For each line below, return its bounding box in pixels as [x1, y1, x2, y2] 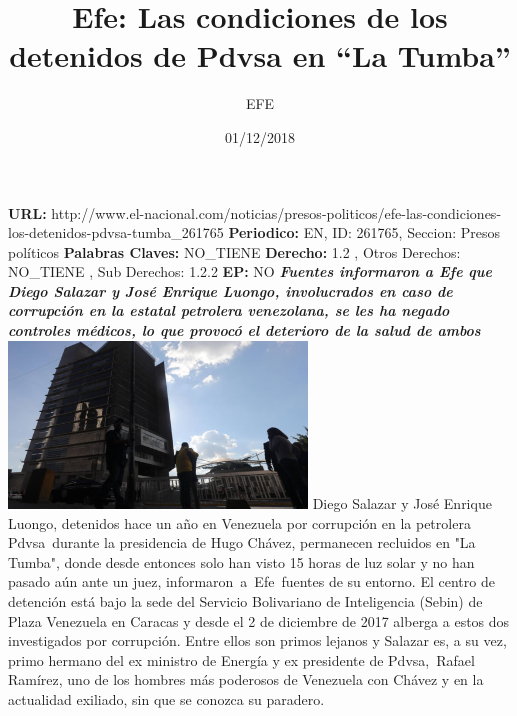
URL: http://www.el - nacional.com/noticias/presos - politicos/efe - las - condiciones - [8, 202, 502, 223]
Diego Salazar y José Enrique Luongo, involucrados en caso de [8, 280, 453, 301]
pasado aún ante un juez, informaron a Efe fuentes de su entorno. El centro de [8, 571, 495, 592]
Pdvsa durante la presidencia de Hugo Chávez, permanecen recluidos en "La [8, 532, 476, 553]
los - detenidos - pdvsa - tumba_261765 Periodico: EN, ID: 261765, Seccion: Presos [8, 222, 501, 243]
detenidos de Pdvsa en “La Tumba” [9, 35, 511, 76]
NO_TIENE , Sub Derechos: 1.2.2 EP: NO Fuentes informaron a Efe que [8, 261, 492, 282]
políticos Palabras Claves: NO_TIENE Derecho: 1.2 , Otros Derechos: [8, 241, 461, 262]
